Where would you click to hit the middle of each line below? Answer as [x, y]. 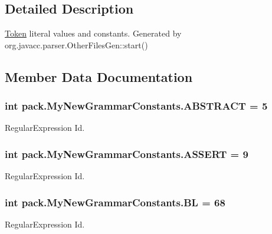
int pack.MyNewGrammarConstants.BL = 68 [115, 202]
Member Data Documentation [99, 76]
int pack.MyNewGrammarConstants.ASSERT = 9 [127, 154]
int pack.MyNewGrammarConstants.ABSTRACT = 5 [136, 106]
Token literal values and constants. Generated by [93, 33]
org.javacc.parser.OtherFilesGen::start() [76, 45]
